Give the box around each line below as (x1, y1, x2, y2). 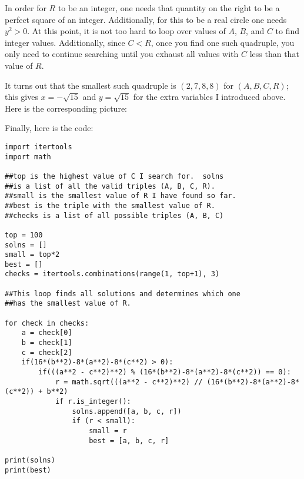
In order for (5, 2, 46, 14)
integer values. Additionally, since (5, 36, 125, 48)
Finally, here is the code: (5, 122, 93, 134)
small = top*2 (5, 250, 60, 259)
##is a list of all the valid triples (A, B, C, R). (5, 182, 215, 190)
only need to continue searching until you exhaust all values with (5, 48, 239, 60)
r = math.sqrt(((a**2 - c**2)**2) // (55, 377, 203, 386)
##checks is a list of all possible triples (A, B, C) (5, 211, 224, 220)
